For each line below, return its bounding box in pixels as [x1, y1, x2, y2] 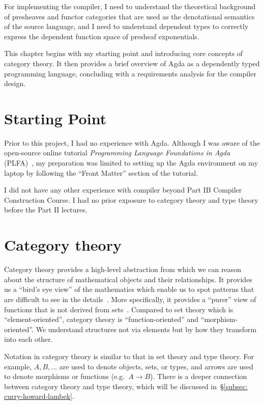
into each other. [4, 334, 53, 344]
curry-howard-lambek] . [4, 391, 74, 401]
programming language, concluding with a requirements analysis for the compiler [4, 68, 256, 78]
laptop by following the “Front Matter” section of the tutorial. [4, 167, 198, 178]
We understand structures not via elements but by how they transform [36, 323, 257, 334]
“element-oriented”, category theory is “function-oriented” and [4, 314, 199, 325]
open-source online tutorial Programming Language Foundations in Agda [4, 147, 230, 158]
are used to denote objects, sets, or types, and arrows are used [59, 361, 253, 371]
